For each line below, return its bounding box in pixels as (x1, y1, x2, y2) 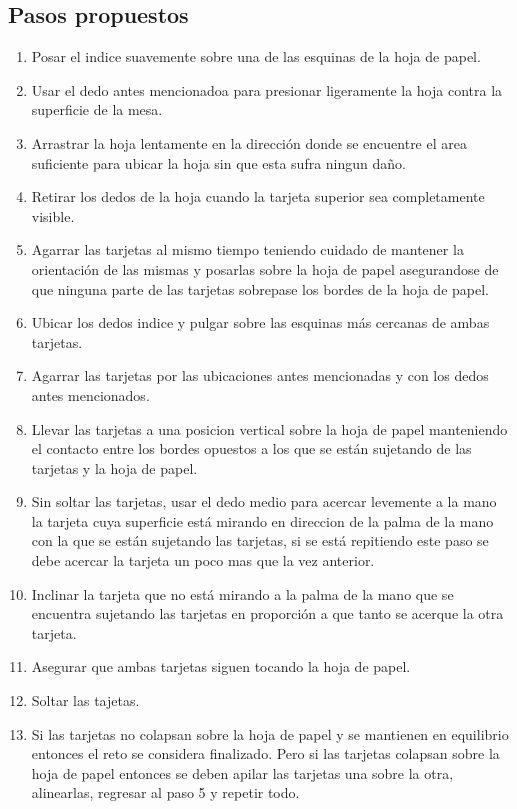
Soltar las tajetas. (31, 690, 140, 711)
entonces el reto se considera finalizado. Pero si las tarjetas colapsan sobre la (31, 743, 500, 764)
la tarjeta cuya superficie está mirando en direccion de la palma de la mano (31, 510, 494, 531)
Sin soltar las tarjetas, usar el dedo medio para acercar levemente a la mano (31, 491, 497, 512)
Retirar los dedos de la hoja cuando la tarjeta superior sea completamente (31, 186, 485, 207)
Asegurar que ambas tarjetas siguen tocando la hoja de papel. (31, 656, 411, 677)
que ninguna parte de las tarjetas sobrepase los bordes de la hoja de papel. (31, 278, 489, 299)
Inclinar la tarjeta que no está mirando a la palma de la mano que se (31, 583, 454, 604)
